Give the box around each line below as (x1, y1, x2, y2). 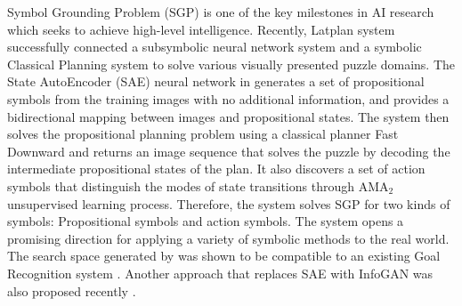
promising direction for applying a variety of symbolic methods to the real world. (7, 229, 450, 247)
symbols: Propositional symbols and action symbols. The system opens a (7, 212, 404, 230)
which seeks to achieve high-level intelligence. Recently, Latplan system (7, 20, 395, 38)
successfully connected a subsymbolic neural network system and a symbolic (7, 37, 422, 56)
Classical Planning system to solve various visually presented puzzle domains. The (7, 54, 455, 73)
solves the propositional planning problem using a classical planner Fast (7, 125, 399, 143)
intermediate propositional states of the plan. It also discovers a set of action (7, 159, 426, 178)
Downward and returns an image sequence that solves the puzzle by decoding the (7, 141, 450, 160)
